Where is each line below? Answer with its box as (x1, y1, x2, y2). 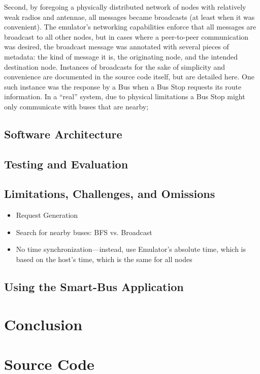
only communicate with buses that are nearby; (4, 101, 149, 111)
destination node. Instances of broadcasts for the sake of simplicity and (4, 61, 225, 72)
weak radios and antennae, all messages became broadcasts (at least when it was (4, 11, 255, 22)
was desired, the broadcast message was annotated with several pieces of (4, 41, 229, 52)
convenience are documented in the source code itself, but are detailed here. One (4, 71, 254, 82)
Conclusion (4, 313, 83, 334)
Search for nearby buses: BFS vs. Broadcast (16, 226, 152, 237)
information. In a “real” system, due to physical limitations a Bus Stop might (4, 91, 245, 102)
